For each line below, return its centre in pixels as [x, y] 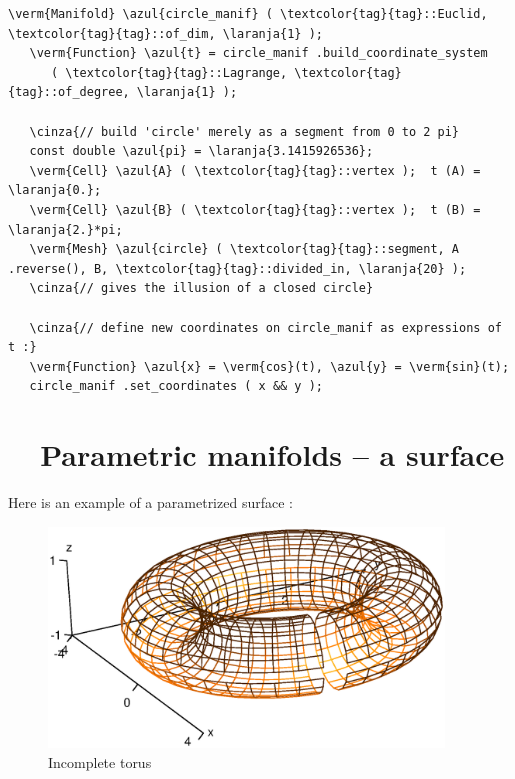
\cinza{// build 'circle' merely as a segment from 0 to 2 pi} [244, 131]
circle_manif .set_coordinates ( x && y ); [176, 386]
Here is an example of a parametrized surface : [150, 502]
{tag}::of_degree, [69, 92]
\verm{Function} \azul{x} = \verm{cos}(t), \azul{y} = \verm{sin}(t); [269, 366]
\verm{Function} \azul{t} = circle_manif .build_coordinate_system [258, 53]
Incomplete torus [100, 761]
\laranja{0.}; [55, 190]
